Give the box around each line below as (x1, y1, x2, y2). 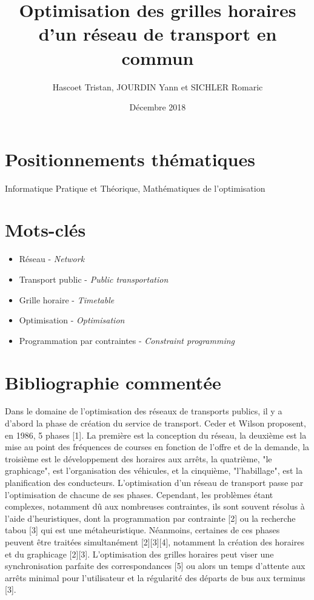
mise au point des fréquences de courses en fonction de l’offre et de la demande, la (5, 440, 310, 453)
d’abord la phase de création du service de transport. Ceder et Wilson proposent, (5, 417, 306, 430)
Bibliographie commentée (5, 369, 221, 394)
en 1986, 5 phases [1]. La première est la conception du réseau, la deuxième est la (5, 428, 307, 441)
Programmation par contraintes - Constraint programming (19, 334, 235, 346)
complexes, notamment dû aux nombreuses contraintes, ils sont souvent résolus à (5, 500, 305, 513)
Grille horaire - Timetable (19, 293, 115, 306)
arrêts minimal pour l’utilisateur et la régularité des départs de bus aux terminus (5, 571, 306, 584)
